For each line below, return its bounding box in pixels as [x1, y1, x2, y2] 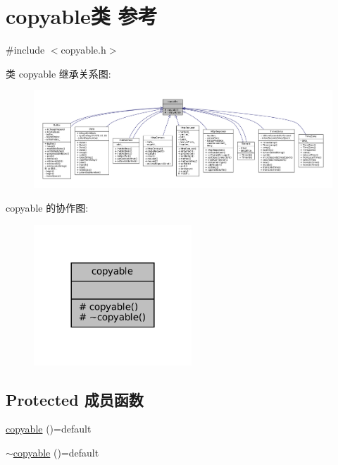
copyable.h [61, 42, 106, 57]
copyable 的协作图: [6, 200, 89, 215]
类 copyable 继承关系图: [6, 66, 111, 80]
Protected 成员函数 [6, 388, 144, 410]
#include [6, 42, 45, 57]
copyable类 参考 [6, 1, 158, 30]
